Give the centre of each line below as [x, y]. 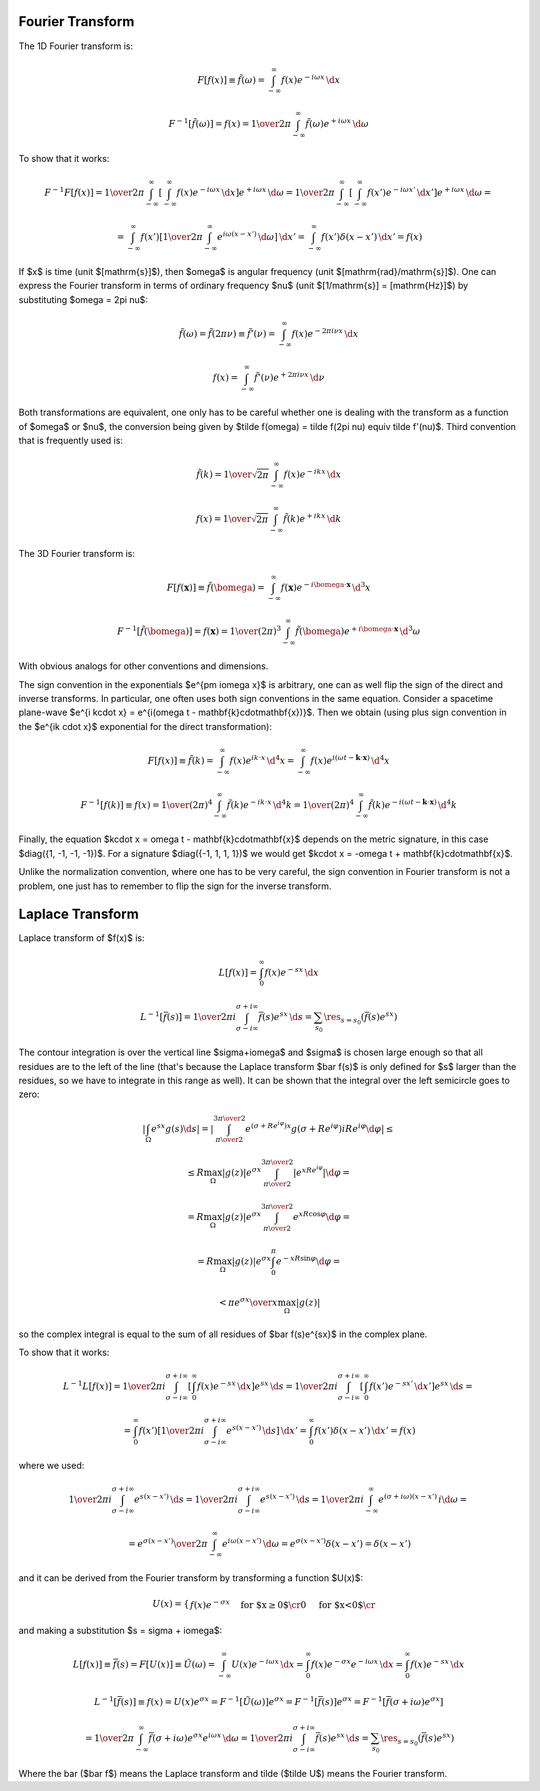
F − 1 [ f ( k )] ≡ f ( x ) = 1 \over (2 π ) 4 [146, 803]
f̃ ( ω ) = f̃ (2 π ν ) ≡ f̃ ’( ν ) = [227, 333]
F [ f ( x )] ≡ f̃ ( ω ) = [230, 79]
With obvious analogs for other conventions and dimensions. [143, 666]
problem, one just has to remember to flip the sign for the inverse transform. [175, 886]
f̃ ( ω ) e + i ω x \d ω [337, 123]
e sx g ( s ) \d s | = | [182, 1127]
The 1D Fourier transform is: [76, 46]
